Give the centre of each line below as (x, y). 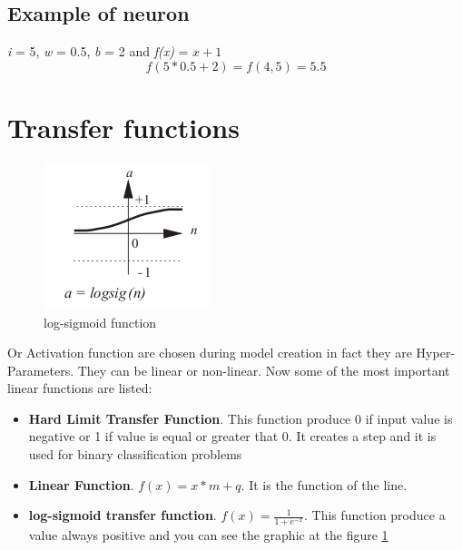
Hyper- (436, 353)
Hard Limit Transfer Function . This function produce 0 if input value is (241, 418)
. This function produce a (374, 515)
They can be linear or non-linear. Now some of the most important (264, 370)
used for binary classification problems (135, 454)
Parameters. (41, 370)
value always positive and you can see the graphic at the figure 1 (208, 535)
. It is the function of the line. (324, 484)
